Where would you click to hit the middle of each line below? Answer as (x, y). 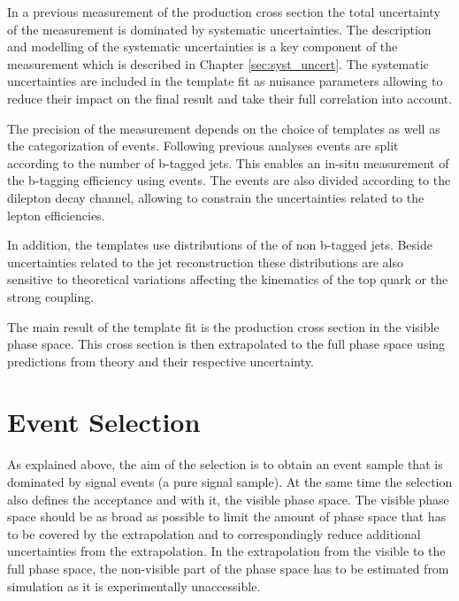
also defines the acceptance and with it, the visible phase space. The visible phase (228, 499)
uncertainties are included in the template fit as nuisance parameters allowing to (225, 81)
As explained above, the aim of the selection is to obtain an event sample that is (225, 464)
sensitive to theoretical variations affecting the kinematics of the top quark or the (228, 279)
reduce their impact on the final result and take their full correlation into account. (230, 98)
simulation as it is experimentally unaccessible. (134, 586)
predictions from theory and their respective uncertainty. (161, 361)
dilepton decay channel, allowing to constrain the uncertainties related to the (216, 197)
